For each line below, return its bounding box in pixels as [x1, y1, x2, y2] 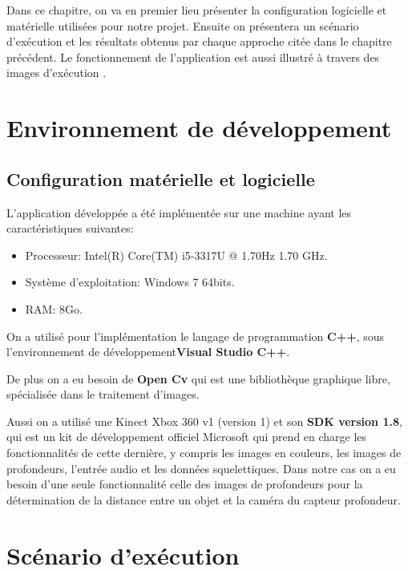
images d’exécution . [6, 64, 107, 81]
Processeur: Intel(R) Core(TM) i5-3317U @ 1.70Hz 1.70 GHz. [25, 246, 328, 263]
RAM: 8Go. [25, 300, 83, 317]
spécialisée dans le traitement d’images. [6, 386, 200, 403]
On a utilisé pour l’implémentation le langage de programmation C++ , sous [6, 327, 385, 344]
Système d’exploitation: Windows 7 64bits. [25, 273, 235, 290]
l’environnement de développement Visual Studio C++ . [6, 343, 290, 360]
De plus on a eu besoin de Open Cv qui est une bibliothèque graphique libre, [6, 370, 390, 387]
